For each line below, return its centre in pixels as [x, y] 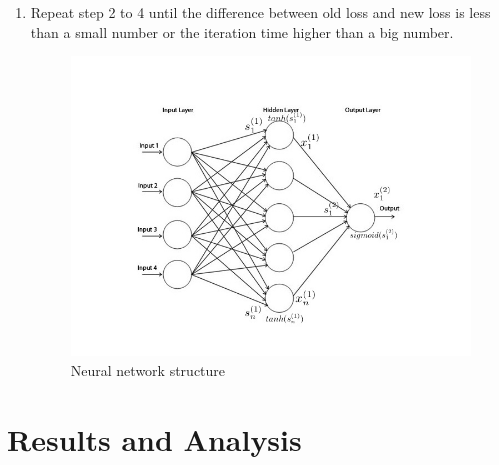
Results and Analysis [154, 438]
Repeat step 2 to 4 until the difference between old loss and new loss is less [260, 12]
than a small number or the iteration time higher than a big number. [242, 31]
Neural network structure [148, 369]
